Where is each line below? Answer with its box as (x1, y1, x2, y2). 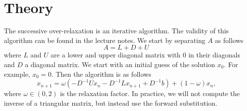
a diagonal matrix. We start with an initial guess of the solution (25, 59, 215, 69)
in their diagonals (188, 50, 240, 60)
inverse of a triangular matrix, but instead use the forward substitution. (4, 97, 217, 108)
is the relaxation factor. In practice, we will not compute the (60, 88, 240, 98)
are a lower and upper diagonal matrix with (50, 50, 181, 60)
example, (4, 69, 31, 79)
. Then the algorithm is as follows (51, 69, 151, 79)
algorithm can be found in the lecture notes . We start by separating (4, 35, 205, 45)
